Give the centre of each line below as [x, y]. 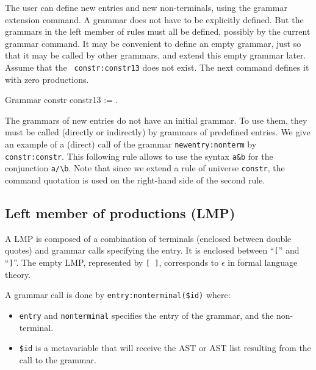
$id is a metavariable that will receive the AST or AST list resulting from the [165, 348]
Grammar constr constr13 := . [62, 100]
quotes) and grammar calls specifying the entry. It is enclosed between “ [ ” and [152, 250]
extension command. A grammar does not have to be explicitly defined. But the [154, 19]
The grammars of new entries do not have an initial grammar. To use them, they [156, 120]
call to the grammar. [58, 359]
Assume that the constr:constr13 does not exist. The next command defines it [157, 67]
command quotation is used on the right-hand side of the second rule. [135, 180]
